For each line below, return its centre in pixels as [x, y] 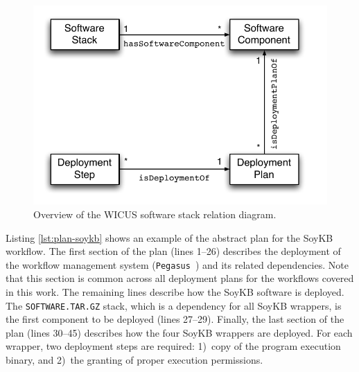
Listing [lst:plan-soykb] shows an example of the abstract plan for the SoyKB [169, 237]
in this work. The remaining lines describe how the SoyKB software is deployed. [175, 291]
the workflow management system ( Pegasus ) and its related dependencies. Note [177, 264]
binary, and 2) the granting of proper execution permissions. [134, 360]
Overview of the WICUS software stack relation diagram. [155, 214]
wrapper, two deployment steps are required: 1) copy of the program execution [173, 346]
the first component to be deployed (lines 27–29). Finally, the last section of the [175, 319]
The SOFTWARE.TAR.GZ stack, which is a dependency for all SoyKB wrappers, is [174, 305]
